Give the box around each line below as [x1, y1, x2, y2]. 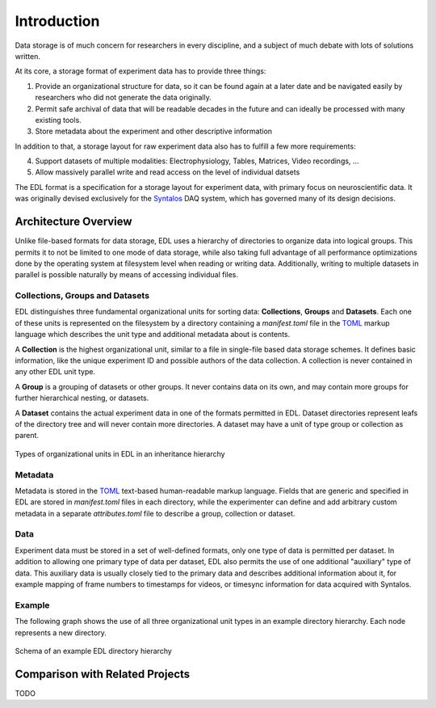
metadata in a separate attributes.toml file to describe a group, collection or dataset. [15, 508, 296, 518]
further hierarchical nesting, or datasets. [15, 393, 149, 403]
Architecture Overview [15, 215, 132, 229]
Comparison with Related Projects [15, 667, 191, 681]
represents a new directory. [15, 627, 107, 638]
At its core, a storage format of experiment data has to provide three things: [15, 66, 266, 76]
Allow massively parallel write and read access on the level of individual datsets [35, 167, 300, 177]
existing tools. [35, 115, 82, 124]
